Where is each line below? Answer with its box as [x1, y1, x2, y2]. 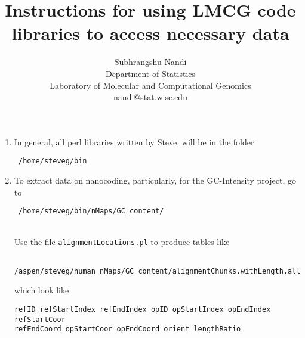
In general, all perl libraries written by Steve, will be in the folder [14, 135, 254, 148]
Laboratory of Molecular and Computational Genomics [50, 79, 251, 91]
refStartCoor [14, 315, 66, 324]
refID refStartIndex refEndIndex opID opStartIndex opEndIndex [14, 305, 271, 314]
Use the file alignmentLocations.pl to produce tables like [14, 235, 230, 248]
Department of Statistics [105, 67, 196, 79]
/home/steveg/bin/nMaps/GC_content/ [18, 207, 164, 216]
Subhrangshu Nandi [114, 55, 187, 68]
